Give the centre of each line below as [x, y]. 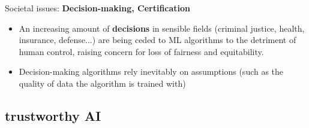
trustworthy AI [53, 115]
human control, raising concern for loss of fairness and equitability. [141, 51]
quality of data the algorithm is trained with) [102, 83]
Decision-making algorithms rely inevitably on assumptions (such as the [151, 71]
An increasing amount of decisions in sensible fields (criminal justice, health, [162, 28]
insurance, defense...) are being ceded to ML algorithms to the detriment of [157, 40]
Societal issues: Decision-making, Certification [98, 8]
